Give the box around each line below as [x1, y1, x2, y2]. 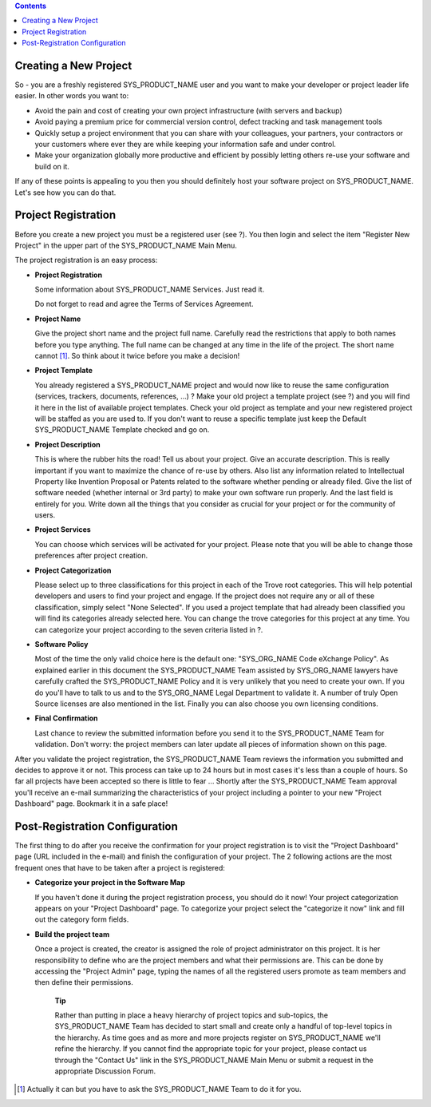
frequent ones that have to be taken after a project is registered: [14, 863, 225, 872]
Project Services [34, 525, 91, 534]
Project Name [34, 314, 81, 323]
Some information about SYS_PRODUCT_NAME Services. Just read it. [34, 284, 265, 295]
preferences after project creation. [34, 551, 148, 561]
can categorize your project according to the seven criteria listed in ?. [34, 625, 263, 634]
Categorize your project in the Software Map [34, 878, 185, 887]
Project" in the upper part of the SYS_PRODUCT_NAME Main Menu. [14, 240, 237, 250]
